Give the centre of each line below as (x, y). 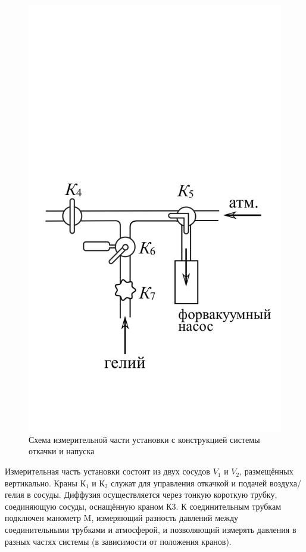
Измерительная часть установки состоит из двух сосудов (107, 471)
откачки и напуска (62, 451)
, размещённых (266, 471)
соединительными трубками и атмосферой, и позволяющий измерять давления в (151, 530)
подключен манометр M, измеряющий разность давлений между (122, 518)
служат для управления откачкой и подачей (189, 483)
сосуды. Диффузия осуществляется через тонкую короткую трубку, (155, 494)
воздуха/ (285, 483)
